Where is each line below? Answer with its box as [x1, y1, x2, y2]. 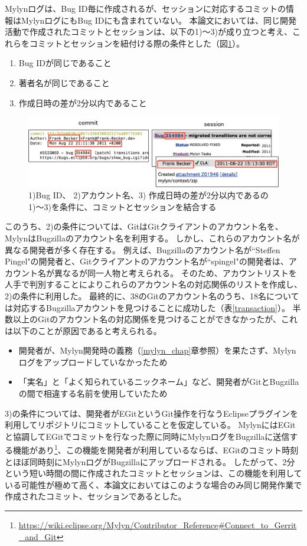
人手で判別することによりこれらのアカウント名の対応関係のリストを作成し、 [5, 278, 302, 290]
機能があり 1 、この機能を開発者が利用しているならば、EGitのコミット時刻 [12, 442, 299, 456]
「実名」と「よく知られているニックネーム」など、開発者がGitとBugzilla [18, 375, 299, 388]
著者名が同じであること [18, 76, 110, 89]
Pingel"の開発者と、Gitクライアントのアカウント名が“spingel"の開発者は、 [5, 255, 289, 267]
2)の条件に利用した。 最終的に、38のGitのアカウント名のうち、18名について [5, 289, 299, 302]
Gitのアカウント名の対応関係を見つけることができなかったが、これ [37, 313, 298, 325]
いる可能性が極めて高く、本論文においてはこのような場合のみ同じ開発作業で [5, 478, 302, 491]
